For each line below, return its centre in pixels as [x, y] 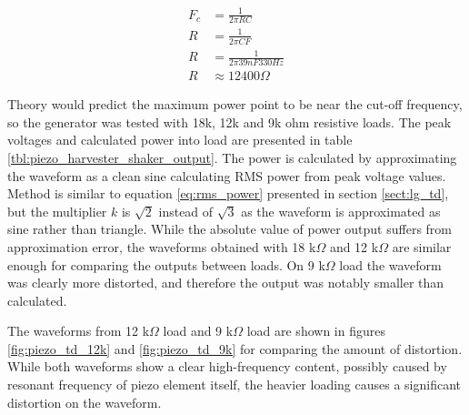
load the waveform [390, 264]
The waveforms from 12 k [79, 331]
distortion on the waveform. [85, 402]
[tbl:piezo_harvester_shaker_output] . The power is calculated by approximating [232, 157]
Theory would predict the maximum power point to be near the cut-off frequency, [235, 104]
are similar [422, 246]
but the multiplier [57, 211]
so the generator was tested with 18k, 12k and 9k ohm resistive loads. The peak [230, 121]
